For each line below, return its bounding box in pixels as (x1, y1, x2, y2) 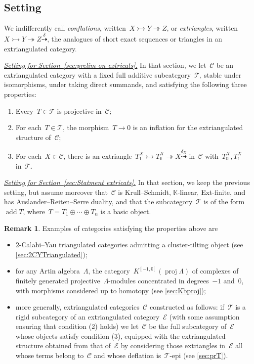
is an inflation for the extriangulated (132, 122, 243, 133)
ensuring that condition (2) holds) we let (15, 321, 139, 331)
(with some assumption (169, 311, 240, 321)
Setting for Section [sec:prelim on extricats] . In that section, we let (4, 60, 207, 70)
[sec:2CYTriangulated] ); (15, 249, 87, 259)
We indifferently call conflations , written (4, 23, 126, 33)
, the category (88, 266, 130, 276)
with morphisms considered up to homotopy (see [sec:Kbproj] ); (15, 285, 206, 295)
